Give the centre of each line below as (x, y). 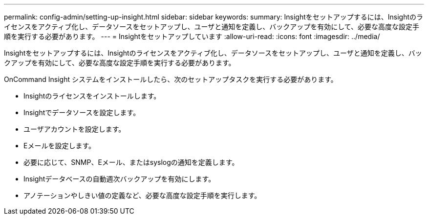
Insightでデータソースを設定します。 (82, 112)
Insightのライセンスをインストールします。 (92, 96)
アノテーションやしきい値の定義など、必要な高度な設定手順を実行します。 (142, 195)
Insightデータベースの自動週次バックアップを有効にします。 (119, 179)
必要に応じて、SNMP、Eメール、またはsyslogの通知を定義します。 (131, 162)
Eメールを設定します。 (60, 146)
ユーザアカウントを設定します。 (75, 129)
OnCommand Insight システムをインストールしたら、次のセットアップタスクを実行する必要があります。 (171, 79)
